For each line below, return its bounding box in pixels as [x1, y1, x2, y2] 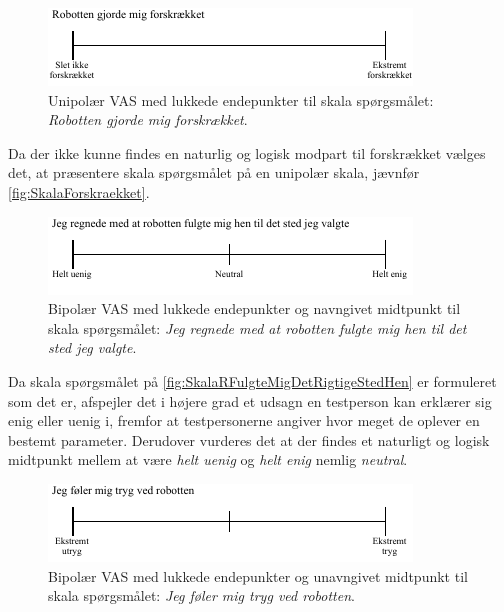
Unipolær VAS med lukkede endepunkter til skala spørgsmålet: [48, 89, 434, 110]
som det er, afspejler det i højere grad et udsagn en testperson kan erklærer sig [8, 390, 492, 411]
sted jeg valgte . [48, 337, 137, 358]
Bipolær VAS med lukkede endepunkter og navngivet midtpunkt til [48, 298, 461, 319]
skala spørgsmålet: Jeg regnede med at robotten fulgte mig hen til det [48, 317, 467, 338]
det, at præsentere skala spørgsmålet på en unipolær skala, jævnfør [8, 162, 420, 183]
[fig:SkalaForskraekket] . [8, 181, 150, 202]
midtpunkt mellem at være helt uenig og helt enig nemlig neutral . [8, 449, 408, 470]
